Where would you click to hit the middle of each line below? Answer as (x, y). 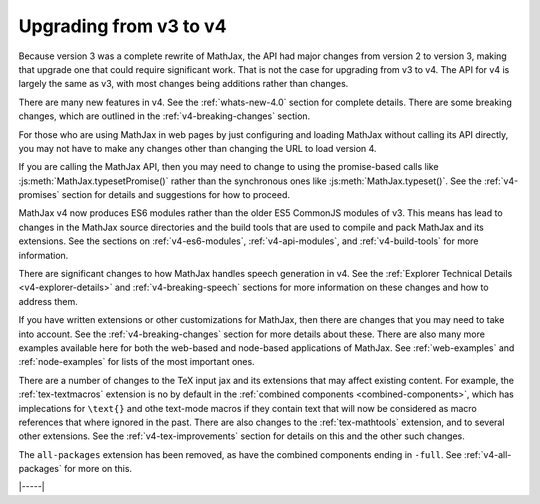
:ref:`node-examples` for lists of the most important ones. (136, 362)
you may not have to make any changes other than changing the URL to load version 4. (197, 148)
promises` (39, 195)
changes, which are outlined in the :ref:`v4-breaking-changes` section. (164, 116)
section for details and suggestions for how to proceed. (175, 195)
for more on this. (98, 469)
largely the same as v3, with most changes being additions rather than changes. (183, 84)
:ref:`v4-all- (487, 454)
